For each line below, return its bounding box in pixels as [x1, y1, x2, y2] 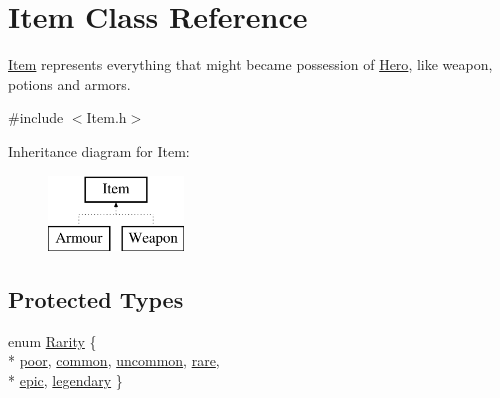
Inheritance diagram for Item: [8, 140, 190, 161]
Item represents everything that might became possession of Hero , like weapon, [8, 54, 493, 75]
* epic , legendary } [8, 370, 123, 391]
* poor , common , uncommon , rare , [8, 350, 220, 371]
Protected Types [8, 284, 184, 315]
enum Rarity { [8, 330, 97, 351]
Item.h [86, 107, 127, 128]
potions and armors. [8, 73, 131, 94]
